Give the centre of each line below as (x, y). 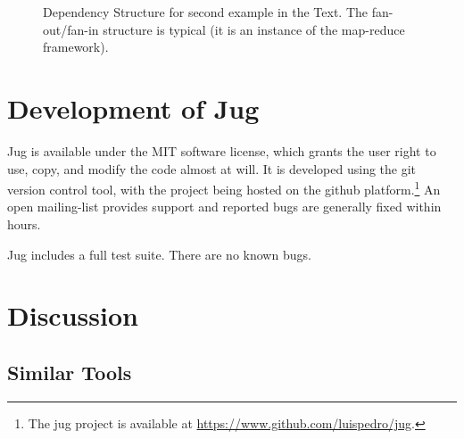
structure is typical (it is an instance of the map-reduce (254, 29)
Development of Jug (133, 108)
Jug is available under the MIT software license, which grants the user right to (222, 150)
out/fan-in (71, 29)
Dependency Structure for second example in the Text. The (205, 12)
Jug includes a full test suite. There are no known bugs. (159, 254)
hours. (24, 224)
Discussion (73, 315)
